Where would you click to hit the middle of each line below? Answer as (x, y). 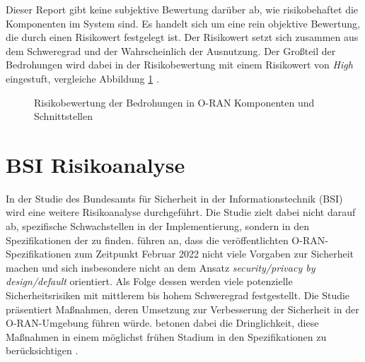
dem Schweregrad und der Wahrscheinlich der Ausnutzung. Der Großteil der (171, 50)
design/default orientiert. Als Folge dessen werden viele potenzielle (149, 281)
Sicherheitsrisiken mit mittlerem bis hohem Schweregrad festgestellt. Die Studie (178, 295)
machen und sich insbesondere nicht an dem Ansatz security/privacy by (161, 267)
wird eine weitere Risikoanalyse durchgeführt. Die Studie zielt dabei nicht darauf (181, 212)
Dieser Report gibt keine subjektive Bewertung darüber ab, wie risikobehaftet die (182, 9)
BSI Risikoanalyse (95, 164)
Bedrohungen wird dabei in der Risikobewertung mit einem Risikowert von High (179, 65)
